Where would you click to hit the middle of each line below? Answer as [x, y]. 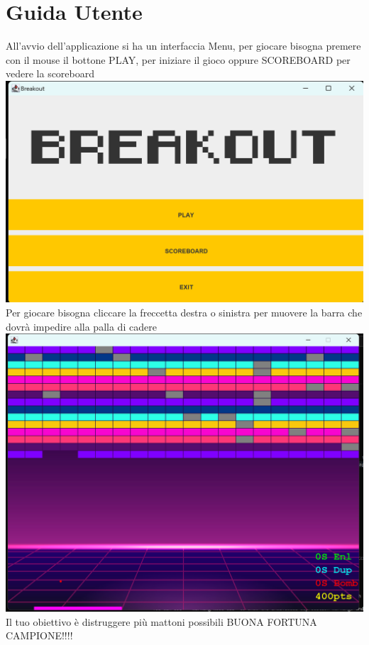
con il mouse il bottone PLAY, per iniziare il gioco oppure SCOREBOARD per [178, 59]
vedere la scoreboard [50, 73]
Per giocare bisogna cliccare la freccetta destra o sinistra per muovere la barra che [184, 313]
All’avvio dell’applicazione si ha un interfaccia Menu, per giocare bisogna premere [183, 46]
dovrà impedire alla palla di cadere [81, 326]
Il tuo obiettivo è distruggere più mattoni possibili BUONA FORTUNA [161, 621]
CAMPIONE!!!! [39, 635]
